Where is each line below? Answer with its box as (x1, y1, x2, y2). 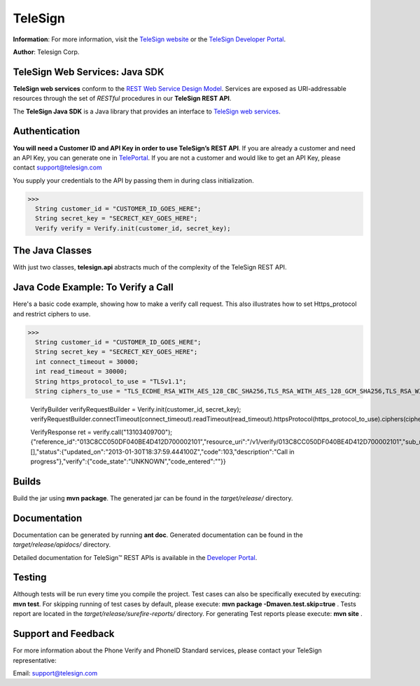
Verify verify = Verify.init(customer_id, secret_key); (35, 224, 231, 232)
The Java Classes (13, 245, 92, 257)
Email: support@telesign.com (13, 668, 98, 677)
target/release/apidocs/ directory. (13, 540, 111, 549)
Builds (13, 475, 41, 487)
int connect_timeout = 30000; (35, 358, 139, 365)
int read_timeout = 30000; (35, 367, 128, 376)
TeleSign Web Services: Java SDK (13, 66, 164, 78)
